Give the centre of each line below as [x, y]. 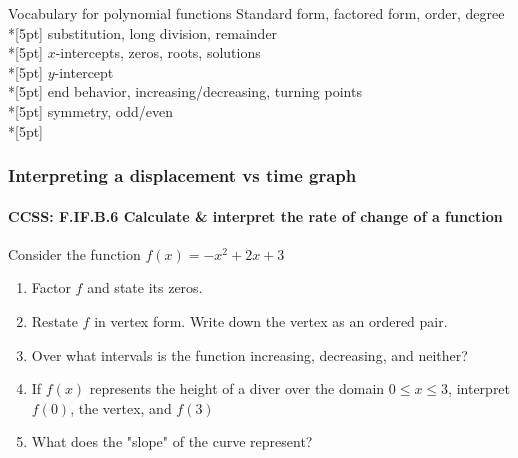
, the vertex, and [121, 407]
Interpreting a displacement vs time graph [182, 175]
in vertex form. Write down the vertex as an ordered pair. [271, 320]
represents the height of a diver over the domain [237, 388]
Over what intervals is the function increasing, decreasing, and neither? [249, 354]
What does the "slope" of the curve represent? [172, 441]
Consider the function [74, 253]
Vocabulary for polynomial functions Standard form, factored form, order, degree [256, 13]
